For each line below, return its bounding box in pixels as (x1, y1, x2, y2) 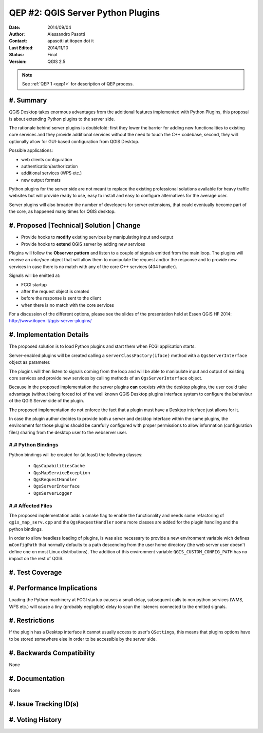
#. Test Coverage (9, 568, 62, 577)
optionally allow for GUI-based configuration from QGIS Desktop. (9, 138, 140, 144)
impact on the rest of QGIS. (9, 556, 64, 562)
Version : (9, 59, 27, 64)
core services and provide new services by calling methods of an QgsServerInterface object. (9, 375, 203, 381)
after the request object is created (21, 288, 90, 294)
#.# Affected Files (9, 502, 53, 509)
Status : (9, 52, 24, 58)
